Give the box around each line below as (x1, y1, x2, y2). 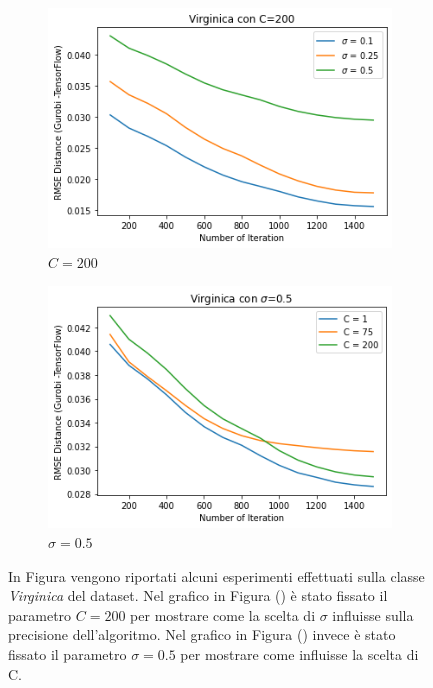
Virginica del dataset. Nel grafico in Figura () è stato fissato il (8, 585, 388, 606)
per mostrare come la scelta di (130, 604, 316, 625)
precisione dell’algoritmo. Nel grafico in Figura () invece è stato (8, 624, 396, 645)
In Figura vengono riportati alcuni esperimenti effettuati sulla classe (8, 565, 425, 586)
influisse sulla (332, 604, 414, 625)
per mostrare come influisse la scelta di (180, 644, 419, 665)
